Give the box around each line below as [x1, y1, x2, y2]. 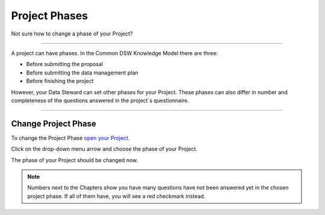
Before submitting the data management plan [26, 69, 138, 76]
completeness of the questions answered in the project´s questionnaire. [11, 97, 190, 104]
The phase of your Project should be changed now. [11, 156, 138, 163]
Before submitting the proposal [26, 61, 104, 68]
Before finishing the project [26, 77, 94, 85]
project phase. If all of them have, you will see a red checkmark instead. [27, 192, 206, 199]
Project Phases [11, 9, 88, 22]
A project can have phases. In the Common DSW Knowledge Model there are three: [11, 49, 218, 56]
